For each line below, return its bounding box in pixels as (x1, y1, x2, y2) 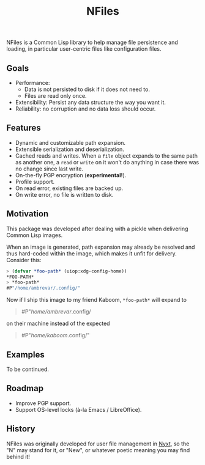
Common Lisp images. (6, 231, 63, 239)
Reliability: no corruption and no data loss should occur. (15, 105, 156, 112)
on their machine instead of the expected (6, 320, 110, 328)
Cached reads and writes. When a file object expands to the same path (15, 152, 198, 159)
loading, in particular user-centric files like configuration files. (6, 45, 162, 53)
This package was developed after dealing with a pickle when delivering (6, 225, 188, 232)
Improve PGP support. (15, 399, 72, 407)
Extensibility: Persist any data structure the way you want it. (15, 99, 166, 106)
